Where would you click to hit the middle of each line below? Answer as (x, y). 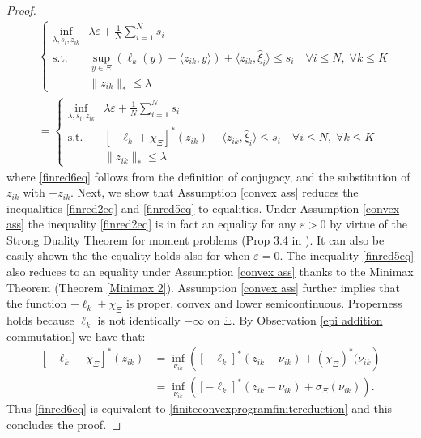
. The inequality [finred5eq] (347, 255)
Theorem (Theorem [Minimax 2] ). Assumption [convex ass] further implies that (203, 287)
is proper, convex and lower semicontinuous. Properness (264, 303)
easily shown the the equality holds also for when (128, 255)
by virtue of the (368, 224)
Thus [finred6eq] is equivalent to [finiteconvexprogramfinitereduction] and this (200, 408)
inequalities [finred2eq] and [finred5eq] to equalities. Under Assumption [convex (203, 208)
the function (37, 303)
